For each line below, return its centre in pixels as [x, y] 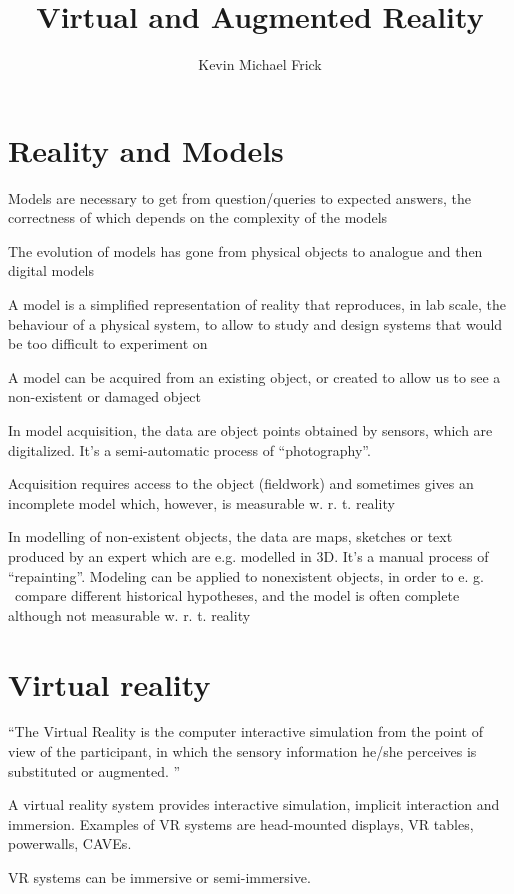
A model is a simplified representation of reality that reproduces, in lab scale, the [257, 304]
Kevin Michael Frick [260, 64]
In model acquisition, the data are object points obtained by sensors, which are [250, 430]
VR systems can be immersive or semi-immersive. [159, 877]
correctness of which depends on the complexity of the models [198, 217]
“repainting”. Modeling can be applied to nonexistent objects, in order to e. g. [246, 575]
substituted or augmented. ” [94, 770]
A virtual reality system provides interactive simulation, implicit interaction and [254, 804]
